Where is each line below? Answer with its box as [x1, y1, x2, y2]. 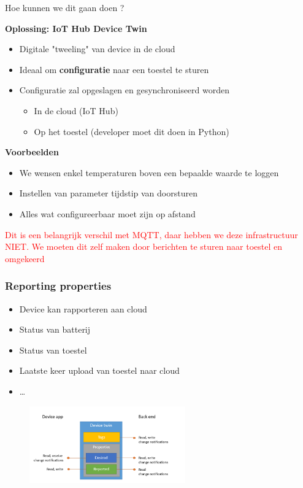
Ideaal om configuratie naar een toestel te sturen [19, 63, 209, 76]
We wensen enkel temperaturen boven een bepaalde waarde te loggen [19, 166, 279, 179]
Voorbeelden [5, 145, 59, 158]
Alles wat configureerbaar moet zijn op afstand [19, 207, 196, 220]
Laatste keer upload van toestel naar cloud [19, 364, 180, 377]
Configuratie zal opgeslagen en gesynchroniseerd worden [19, 83, 230, 96]
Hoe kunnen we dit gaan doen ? [5, 1, 125, 14]
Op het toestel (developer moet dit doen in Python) [34, 125, 229, 137]
